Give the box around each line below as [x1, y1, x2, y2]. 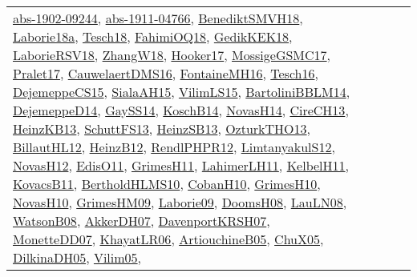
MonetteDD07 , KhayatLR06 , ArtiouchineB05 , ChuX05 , [13, 230, 324, 248]
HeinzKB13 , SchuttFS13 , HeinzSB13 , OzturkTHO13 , [13, 119, 311, 138]
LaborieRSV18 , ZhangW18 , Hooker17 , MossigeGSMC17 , [13, 46, 331, 64]
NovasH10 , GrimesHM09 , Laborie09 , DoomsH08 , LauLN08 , [13, 193, 347, 211]
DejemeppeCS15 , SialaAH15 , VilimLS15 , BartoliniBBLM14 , [13, 82, 350, 101]
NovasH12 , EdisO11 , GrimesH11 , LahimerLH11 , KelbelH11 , [13, 156, 349, 175]
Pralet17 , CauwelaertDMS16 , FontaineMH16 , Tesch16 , [13, 64, 318, 82]
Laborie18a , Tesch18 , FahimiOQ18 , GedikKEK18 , [13, 27, 293, 46]
